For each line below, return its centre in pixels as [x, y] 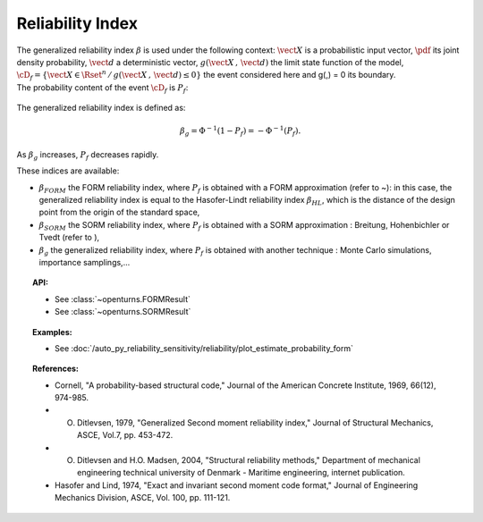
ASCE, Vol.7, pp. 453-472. [125, 435]
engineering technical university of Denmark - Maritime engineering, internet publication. [241, 473]
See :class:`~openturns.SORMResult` [123, 312]
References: [56, 369]
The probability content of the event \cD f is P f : [102, 88]
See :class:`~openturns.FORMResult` [123, 299]
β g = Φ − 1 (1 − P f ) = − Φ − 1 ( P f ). [240, 131]
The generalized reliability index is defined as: [101, 108]
